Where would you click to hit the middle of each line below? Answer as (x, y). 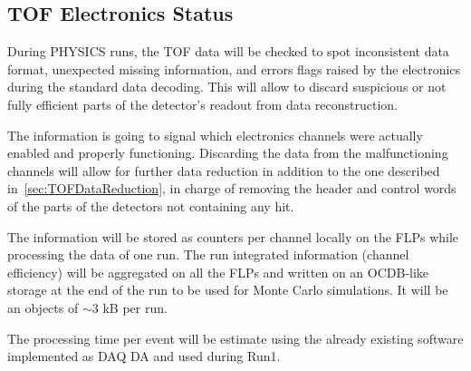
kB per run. (135, 307)
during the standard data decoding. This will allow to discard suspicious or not (227, 87)
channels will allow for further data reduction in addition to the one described (224, 170)
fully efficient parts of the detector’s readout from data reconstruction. (202, 104)
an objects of (43, 307)
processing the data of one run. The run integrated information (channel (208, 254)
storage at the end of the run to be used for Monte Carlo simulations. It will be (228, 290)
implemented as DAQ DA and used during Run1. (144, 356)
